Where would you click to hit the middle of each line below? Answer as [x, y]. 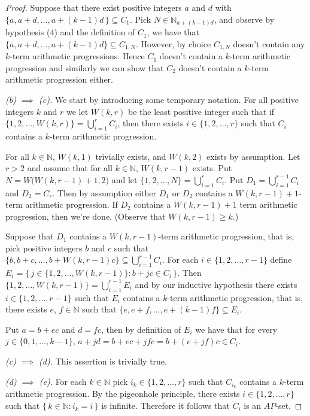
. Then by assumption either [104, 192]
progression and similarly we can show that [85, 67]
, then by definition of [141, 329]
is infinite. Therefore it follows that [165, 406]
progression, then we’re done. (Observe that [86, 216]
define [281, 259]
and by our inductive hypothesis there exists [216, 284]
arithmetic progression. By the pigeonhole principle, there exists [123, 394]
